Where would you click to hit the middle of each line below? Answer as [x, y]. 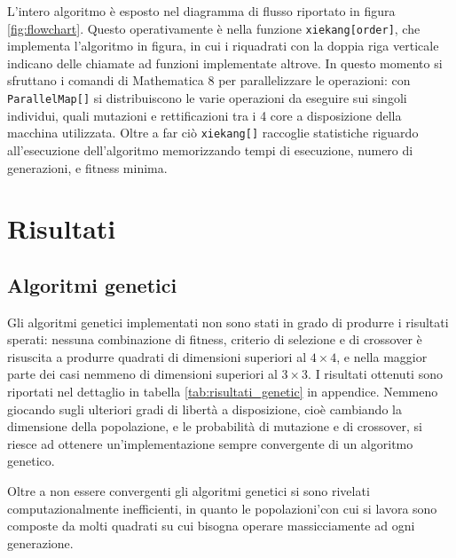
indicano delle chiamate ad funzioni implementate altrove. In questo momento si [225, 63]
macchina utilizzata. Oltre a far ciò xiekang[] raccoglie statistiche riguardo [213, 133]
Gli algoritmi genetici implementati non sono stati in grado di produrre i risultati [228, 322]
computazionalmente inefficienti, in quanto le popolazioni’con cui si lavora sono [222, 508]
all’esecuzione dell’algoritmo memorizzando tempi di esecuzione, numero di [210, 149]
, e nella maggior [382, 356]
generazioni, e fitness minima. [87, 167]
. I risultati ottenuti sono [375, 374]
